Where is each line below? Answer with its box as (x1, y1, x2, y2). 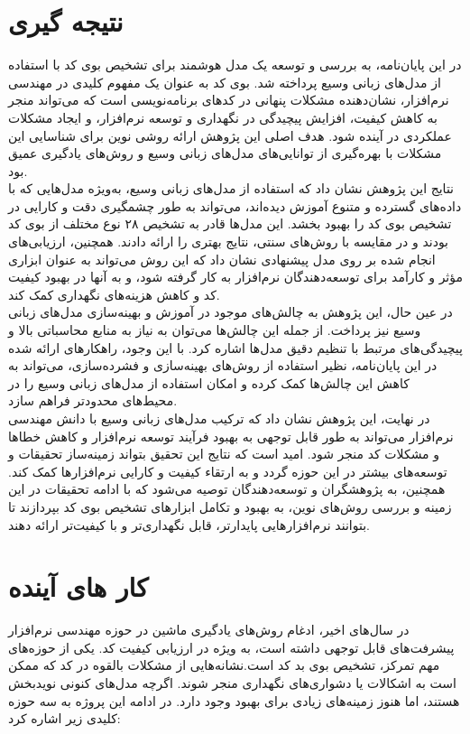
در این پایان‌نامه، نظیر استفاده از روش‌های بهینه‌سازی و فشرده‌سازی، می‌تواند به (8, 356, 438, 375)
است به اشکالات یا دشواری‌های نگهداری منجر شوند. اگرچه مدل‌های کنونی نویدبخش (8, 674, 456, 692)
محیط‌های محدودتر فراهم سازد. (8, 391, 178, 410)
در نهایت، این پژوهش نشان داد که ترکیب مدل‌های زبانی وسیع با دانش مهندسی (8, 409, 430, 427)
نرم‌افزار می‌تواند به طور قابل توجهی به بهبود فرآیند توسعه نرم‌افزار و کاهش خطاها (8, 426, 454, 445)
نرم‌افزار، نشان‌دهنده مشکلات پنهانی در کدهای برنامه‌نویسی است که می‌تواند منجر (8, 90, 449, 109)
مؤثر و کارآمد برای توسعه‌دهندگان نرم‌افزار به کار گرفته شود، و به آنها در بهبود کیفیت (8, 267, 463, 286)
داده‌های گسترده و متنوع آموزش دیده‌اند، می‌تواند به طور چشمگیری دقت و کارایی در (8, 196, 462, 215)
